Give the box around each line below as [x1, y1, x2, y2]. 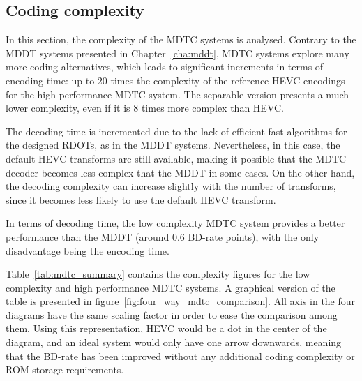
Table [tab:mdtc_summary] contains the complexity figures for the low [6, 267, 310, 281]
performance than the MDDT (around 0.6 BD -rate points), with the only [6, 229, 319, 244]
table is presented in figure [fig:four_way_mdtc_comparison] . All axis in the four [6, 294, 356, 308]
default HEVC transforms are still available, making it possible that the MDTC [6, 151, 347, 165]
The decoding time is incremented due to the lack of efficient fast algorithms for [6, 124, 347, 138]
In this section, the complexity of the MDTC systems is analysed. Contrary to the [6, 32, 356, 47]
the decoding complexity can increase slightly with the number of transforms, [6, 179, 336, 193]
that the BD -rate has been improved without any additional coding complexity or [6, 348, 355, 363]
